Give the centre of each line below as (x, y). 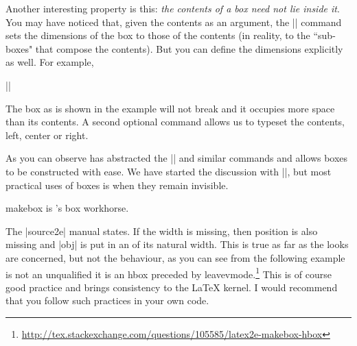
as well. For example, (50, 62)
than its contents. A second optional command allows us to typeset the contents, (175, 122)
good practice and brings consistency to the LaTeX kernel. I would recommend (172, 287)
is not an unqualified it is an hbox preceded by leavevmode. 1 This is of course (169, 273)
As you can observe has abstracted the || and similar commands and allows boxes (177, 158)
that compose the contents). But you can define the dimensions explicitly (189, 48)
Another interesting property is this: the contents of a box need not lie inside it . (173, 8)
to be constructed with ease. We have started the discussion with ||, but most (169, 171)
